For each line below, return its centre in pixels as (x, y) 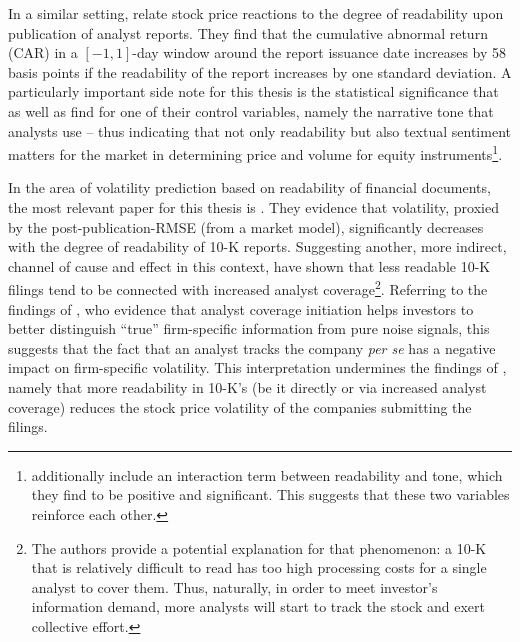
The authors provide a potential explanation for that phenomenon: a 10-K (259, 547)
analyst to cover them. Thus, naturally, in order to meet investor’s (234, 586)
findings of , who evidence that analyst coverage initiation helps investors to (241, 308)
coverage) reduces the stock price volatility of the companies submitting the (240, 406)
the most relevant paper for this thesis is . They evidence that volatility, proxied (253, 207)
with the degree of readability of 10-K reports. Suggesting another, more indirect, (257, 246)
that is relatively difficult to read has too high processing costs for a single (259, 567)
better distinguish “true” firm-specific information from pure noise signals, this (249, 328)
